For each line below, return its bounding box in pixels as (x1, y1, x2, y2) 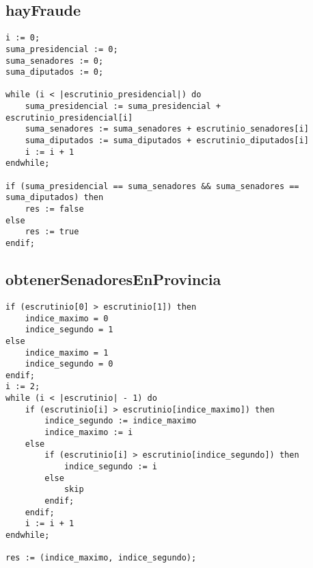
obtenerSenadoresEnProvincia (5, 269, 221, 290)
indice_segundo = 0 (25, 359, 113, 369)
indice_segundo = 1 (25, 325, 113, 335)
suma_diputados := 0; (5, 67, 104, 77)
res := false (25, 204, 84, 214)
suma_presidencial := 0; (5, 44, 118, 54)
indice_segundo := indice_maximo (44, 416, 197, 426)
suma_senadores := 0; (5, 55, 104, 66)
